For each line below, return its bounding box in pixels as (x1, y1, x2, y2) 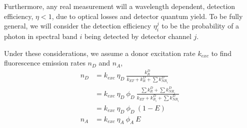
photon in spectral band (4, 30, 77, 41)
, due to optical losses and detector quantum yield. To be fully (51, 10, 243, 21)
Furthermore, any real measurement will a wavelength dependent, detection (4, 1, 235, 11)
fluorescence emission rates (4, 57, 85, 68)
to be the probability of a (161, 20, 239, 31)
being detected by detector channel (84, 30, 191, 41)
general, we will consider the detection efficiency (4, 20, 151, 31)
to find (211, 47, 232, 58)
